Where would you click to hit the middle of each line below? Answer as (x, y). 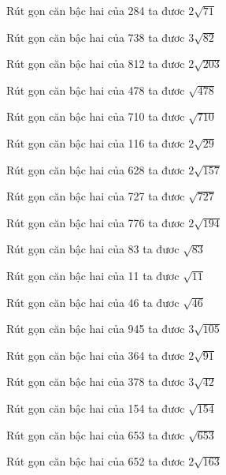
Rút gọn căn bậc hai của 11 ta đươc (93, 275)
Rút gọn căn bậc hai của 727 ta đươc (96, 196)
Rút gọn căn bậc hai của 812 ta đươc (96, 64)
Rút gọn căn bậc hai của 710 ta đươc (96, 116)
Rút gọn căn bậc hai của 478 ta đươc (96, 90)
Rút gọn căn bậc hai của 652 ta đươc (96, 461)
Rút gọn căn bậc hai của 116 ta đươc (96, 142)
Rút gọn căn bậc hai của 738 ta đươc (96, 37)
